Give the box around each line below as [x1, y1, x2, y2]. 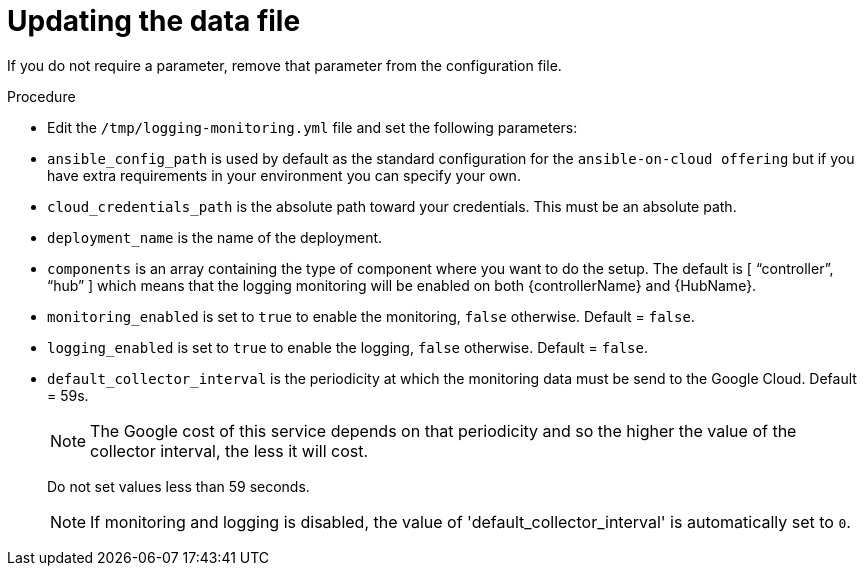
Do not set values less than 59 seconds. [47, 477, 310, 495]
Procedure [7, 87, 76, 105]
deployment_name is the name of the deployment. [47, 228, 383, 246]
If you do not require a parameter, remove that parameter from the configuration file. [7, 56, 562, 74]
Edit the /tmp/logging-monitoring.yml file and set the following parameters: [47, 118, 578, 136]
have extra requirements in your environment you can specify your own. [47, 166, 521, 184]
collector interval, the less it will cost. [90, 440, 369, 461]
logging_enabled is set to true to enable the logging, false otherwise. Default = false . [47, 338, 649, 356]
